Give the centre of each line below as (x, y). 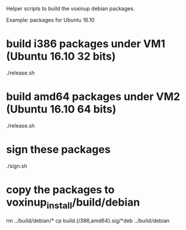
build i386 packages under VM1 (86, 44)
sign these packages (58, 150)
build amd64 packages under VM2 (93, 97)
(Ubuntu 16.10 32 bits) (61, 56)
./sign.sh (17, 166)
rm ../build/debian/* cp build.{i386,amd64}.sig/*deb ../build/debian (88, 221)
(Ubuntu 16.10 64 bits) (61, 109)
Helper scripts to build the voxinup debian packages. (70, 9)
